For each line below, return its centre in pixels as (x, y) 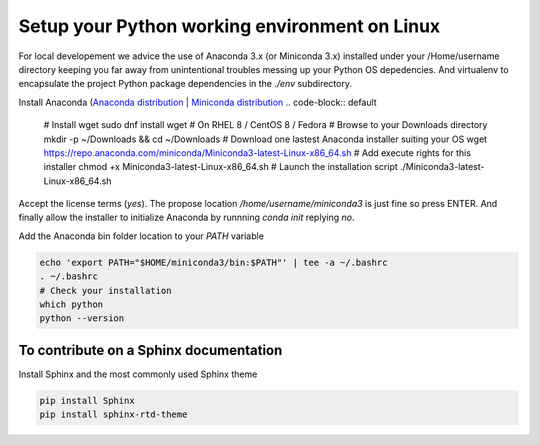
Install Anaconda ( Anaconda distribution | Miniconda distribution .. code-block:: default (197, 102)
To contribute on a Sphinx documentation (150, 350)
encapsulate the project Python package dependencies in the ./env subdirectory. (185, 84)
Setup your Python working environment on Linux (229, 26)
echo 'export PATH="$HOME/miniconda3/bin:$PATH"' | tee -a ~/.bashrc (213, 262)
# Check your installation (105, 290)
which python (71, 304)
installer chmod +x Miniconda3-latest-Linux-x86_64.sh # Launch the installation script (221, 167)
